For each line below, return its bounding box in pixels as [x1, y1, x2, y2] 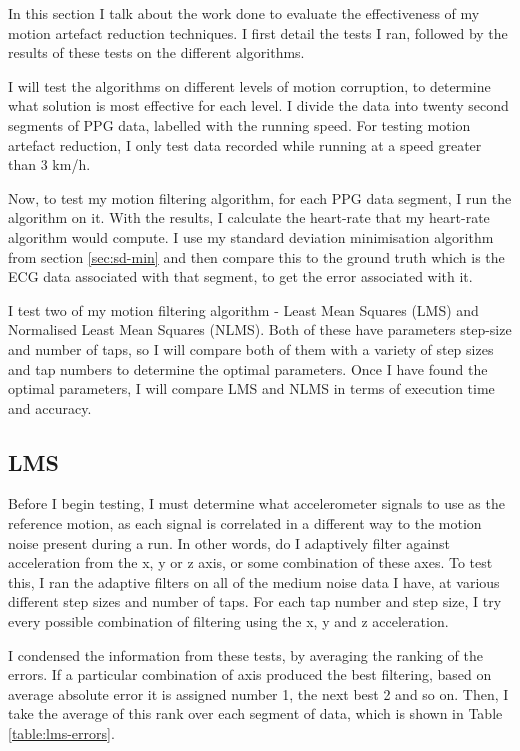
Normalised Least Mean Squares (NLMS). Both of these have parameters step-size [8, 319, 512, 340]
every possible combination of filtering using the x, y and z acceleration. [8, 611, 449, 632]
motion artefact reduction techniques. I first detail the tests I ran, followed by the [8, 22, 508, 43]
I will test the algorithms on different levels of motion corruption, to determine [8, 75, 491, 96]
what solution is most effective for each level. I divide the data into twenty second [8, 95, 509, 116]
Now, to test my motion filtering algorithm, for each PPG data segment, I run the [8, 187, 512, 208]
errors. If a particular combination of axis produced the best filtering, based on [8, 664, 492, 685]
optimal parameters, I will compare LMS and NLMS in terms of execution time [8, 378, 495, 399]
